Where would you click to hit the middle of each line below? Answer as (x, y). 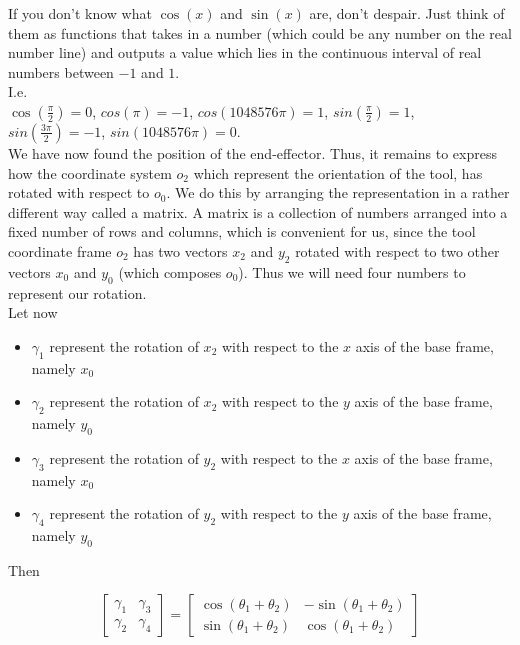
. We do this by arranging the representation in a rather (338, 192)
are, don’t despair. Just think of (407, 13)
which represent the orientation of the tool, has (338, 172)
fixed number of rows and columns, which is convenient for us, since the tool (242, 231)
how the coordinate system (90, 172)
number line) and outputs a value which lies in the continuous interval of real (245, 52)
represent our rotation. (77, 292)
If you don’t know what (80, 13)
